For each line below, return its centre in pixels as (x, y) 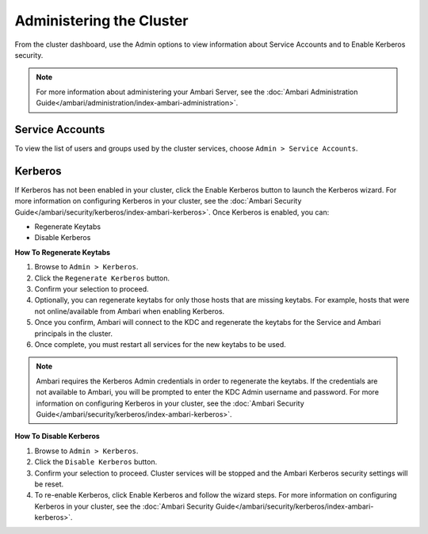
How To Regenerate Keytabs (63, 252)
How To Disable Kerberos (57, 437)
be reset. (49, 484)
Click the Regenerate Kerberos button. (102, 278)
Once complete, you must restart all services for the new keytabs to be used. (160, 344)
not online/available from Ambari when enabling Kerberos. (130, 311)
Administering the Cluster (101, 21)
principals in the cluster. (73, 334)
